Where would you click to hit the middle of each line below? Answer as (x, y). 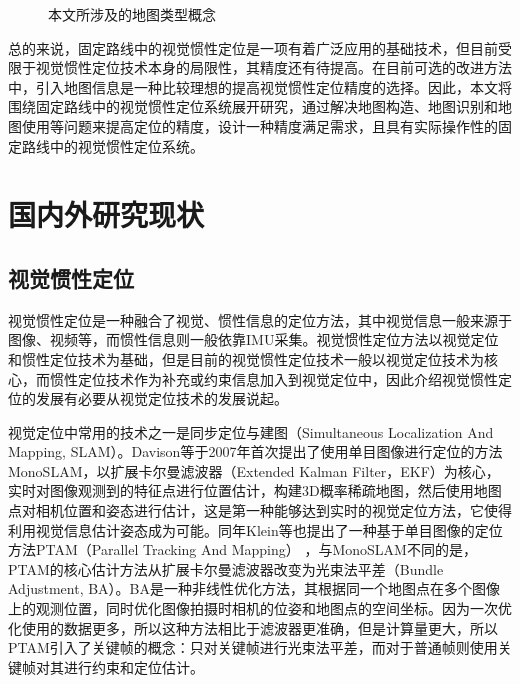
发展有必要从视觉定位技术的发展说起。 (161, 398)
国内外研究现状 (106, 214)
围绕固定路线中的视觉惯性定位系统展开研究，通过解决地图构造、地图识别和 (253, 106)
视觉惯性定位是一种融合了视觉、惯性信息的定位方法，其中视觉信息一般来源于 (260, 319)
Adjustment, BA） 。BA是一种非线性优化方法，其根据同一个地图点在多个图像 (254, 588)
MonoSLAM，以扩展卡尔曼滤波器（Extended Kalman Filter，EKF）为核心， (254, 470)
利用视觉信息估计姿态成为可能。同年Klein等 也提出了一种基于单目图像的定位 (255, 529)
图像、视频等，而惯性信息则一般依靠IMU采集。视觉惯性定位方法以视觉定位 (253, 339)
